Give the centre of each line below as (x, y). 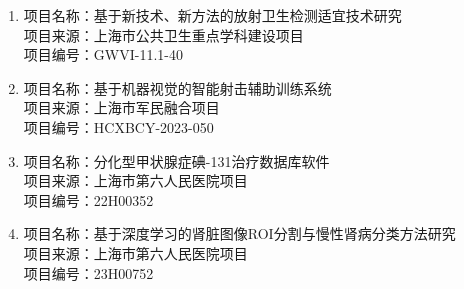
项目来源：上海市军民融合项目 (121, 107)
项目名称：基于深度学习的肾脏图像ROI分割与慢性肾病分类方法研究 (239, 233)
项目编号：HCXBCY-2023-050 (118, 126)
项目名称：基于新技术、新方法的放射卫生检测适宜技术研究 (212, 15)
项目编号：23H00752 (88, 272)
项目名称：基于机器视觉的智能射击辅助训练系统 (177, 87)
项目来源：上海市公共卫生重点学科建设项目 (163, 34)
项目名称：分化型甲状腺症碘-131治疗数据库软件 (176, 160)
